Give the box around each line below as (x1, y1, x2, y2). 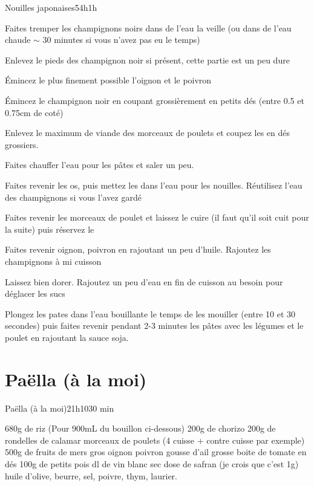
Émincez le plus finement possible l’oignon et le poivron (5, 74, 212, 86)
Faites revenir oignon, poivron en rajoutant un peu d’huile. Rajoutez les (5, 243, 271, 256)
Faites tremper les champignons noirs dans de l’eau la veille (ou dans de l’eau (5, 21, 292, 34)
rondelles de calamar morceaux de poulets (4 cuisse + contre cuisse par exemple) (5, 433, 305, 446)
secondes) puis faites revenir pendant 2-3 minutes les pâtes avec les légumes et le (5, 319, 304, 332)
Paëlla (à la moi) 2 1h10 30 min (5, 401, 114, 414)
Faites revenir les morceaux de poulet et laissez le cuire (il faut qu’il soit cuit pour (5, 211, 309, 224)
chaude (5, 33, 31, 46)
